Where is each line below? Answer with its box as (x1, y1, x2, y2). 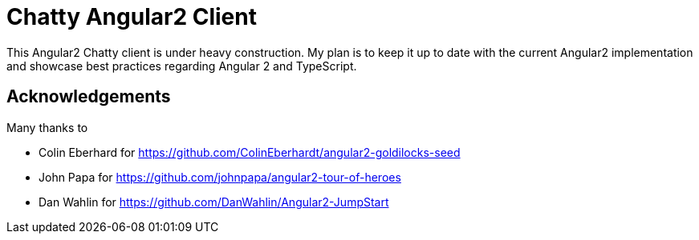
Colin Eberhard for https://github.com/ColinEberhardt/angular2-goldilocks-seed (39, 145, 461, 159)
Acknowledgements (6, 86, 171, 107)
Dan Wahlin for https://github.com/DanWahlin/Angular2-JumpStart (39, 194, 389, 209)
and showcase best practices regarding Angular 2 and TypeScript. (6, 58, 357, 73)
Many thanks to (6, 120, 88, 134)
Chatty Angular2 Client (6, 3, 257, 30)
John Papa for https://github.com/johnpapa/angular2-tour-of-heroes (39, 170, 401, 184)
